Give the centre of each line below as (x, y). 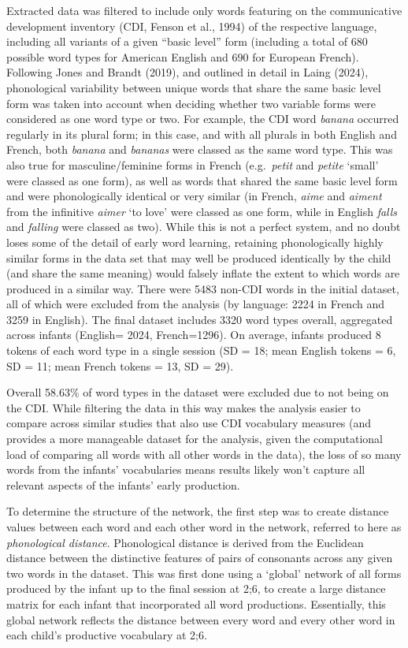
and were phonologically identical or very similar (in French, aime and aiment (194, 196)
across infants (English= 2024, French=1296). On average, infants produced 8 (194, 335)
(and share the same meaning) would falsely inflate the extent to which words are (203, 273)
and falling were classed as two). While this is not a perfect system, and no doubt (204, 227)
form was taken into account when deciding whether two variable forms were (191, 103)
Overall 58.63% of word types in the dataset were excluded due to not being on (198, 392)
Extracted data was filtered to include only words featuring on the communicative (204, 10)
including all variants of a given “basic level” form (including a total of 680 (187, 41)
